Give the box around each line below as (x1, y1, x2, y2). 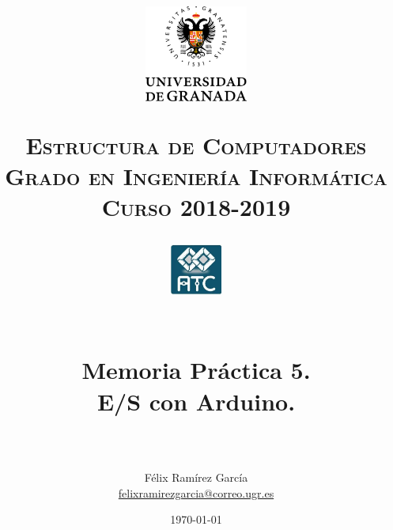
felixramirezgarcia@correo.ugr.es (118, 484, 274, 501)
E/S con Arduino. (96, 384, 296, 417)
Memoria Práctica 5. (81, 354, 311, 386)
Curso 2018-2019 (101, 191, 291, 223)
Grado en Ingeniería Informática (5, 160, 387, 192)
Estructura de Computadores (25, 128, 367, 161)
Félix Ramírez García (144, 469, 248, 486)
